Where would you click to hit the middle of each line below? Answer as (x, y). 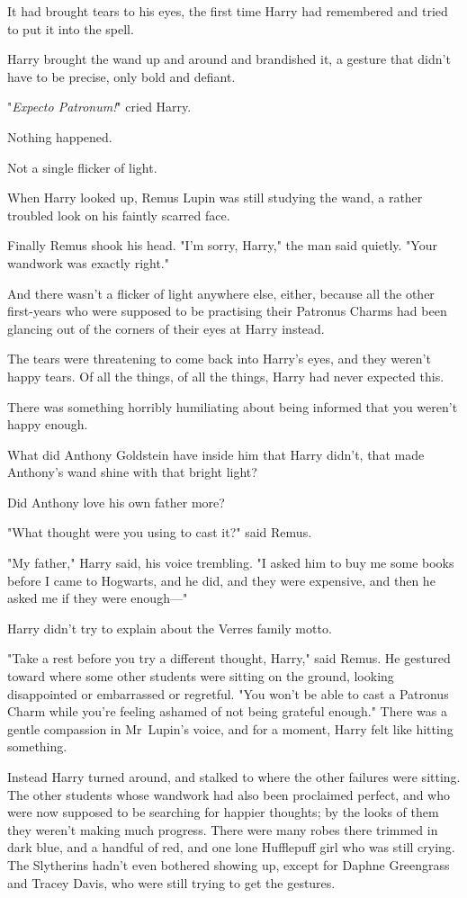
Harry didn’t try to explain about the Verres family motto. (170, 628)
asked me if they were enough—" (98, 598)
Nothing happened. (60, 136)
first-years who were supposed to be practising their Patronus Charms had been (227, 311)
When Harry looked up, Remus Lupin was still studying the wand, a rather (215, 198)
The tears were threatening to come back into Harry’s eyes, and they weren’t (219, 359)
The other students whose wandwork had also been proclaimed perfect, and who (229, 794)
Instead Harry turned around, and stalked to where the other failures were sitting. (234, 777)
